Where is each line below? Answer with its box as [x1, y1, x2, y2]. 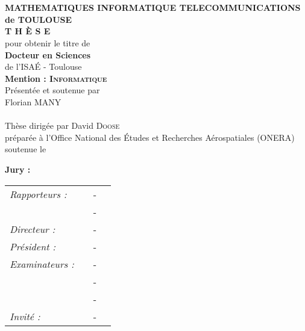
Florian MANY [5, 95, 61, 108]
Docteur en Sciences [5, 48, 91, 61]
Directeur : [10, 221, 55, 236]
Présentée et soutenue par [5, 84, 100, 96]
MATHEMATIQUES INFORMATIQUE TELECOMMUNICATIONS [5, 1, 301, 14]
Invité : [10, 309, 40, 323]
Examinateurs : [10, 256, 74, 271]
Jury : [5, 162, 31, 175]
